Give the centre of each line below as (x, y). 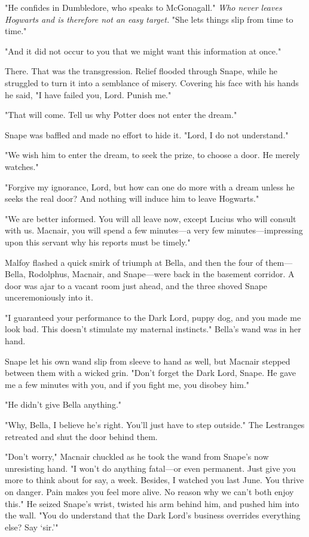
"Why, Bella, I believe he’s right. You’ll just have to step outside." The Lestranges (155, 425)
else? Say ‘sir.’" (32, 527)
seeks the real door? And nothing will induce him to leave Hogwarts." (132, 198)
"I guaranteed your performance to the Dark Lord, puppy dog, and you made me (153, 317)
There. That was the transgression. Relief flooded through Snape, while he (141, 71)
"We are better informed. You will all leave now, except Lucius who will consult (151, 218)
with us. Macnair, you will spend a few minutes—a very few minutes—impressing (154, 230)
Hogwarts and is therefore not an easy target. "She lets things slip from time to (149, 19)
